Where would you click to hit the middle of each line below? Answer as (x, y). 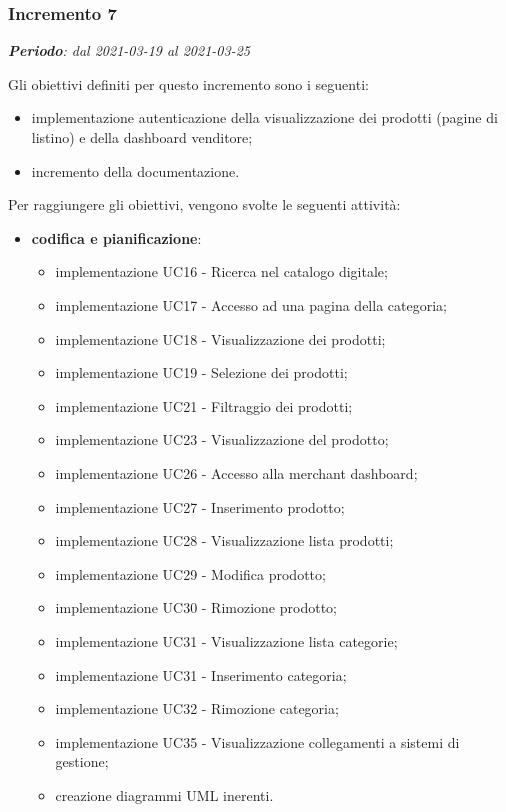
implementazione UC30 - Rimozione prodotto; (196, 607)
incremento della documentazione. (135, 170)
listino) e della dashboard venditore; (142, 137)
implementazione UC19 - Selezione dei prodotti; (201, 372)
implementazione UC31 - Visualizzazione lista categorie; (226, 640)
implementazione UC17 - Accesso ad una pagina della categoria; (251, 304)
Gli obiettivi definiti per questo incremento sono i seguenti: (188, 83)
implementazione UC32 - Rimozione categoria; (197, 708)
